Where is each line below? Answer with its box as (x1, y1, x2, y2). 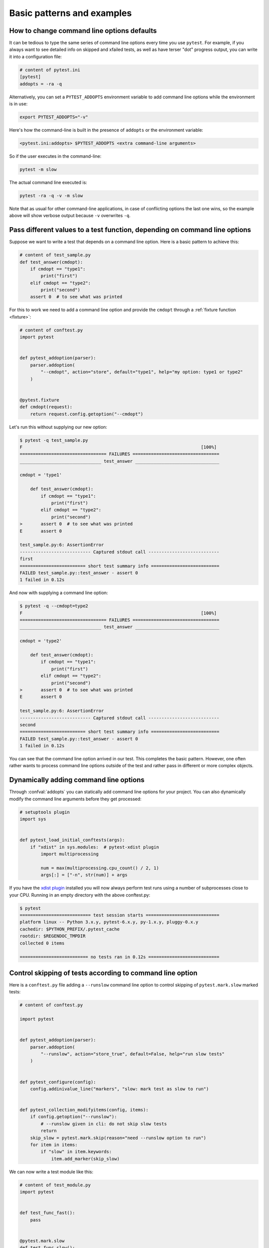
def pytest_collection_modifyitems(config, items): (19, 1107, 149, 1113)
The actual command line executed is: (9, 179, 87, 185)
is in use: (9, 100, 28, 107)
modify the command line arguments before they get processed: (9, 796, 142, 802)
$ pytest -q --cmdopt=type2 (19, 603, 88, 609)
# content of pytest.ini (19, 67, 81, 72)
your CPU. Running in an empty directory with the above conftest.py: (9, 892, 150, 898)
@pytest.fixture (19, 397, 60, 403)
